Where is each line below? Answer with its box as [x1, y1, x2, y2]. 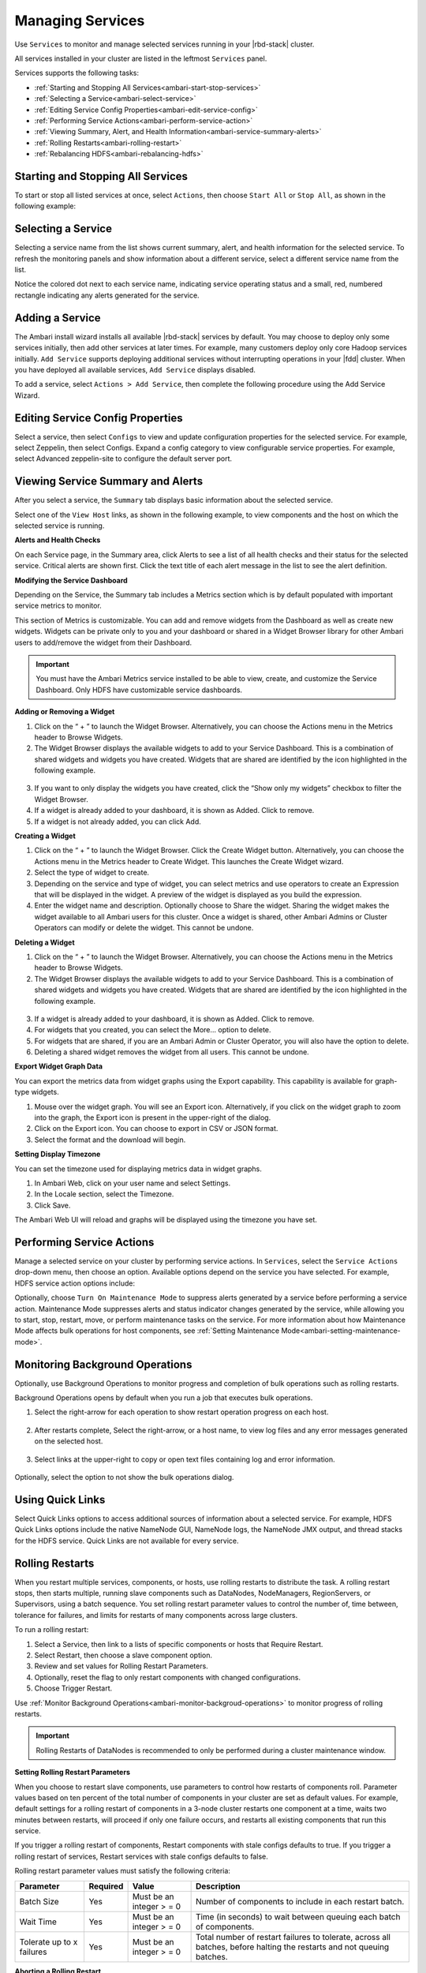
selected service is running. [14, 521, 105, 530]
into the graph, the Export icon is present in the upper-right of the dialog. [34, 1113, 271, 1122]
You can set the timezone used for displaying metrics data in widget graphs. [14, 1164, 262, 1174]
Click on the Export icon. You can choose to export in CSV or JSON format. [34, 1124, 278, 1133]
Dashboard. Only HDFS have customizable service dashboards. [35, 685, 243, 694]
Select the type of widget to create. [34, 868, 150, 878]
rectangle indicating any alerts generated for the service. [14, 290, 200, 300]
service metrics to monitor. [14, 601, 102, 611]
